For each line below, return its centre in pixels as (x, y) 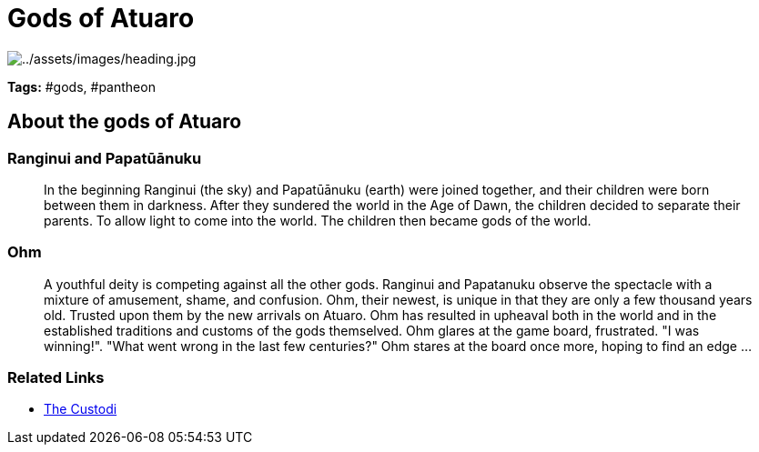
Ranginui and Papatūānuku (105, 158)
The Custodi (81, 409)
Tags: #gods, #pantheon (81, 86)
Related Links (56, 378)
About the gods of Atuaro (125, 122)
